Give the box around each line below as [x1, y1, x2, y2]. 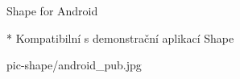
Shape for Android [6, 2, 98, 19]
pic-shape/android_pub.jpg [6, 56, 142, 73]
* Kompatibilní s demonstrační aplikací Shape [6, 29, 234, 46]
